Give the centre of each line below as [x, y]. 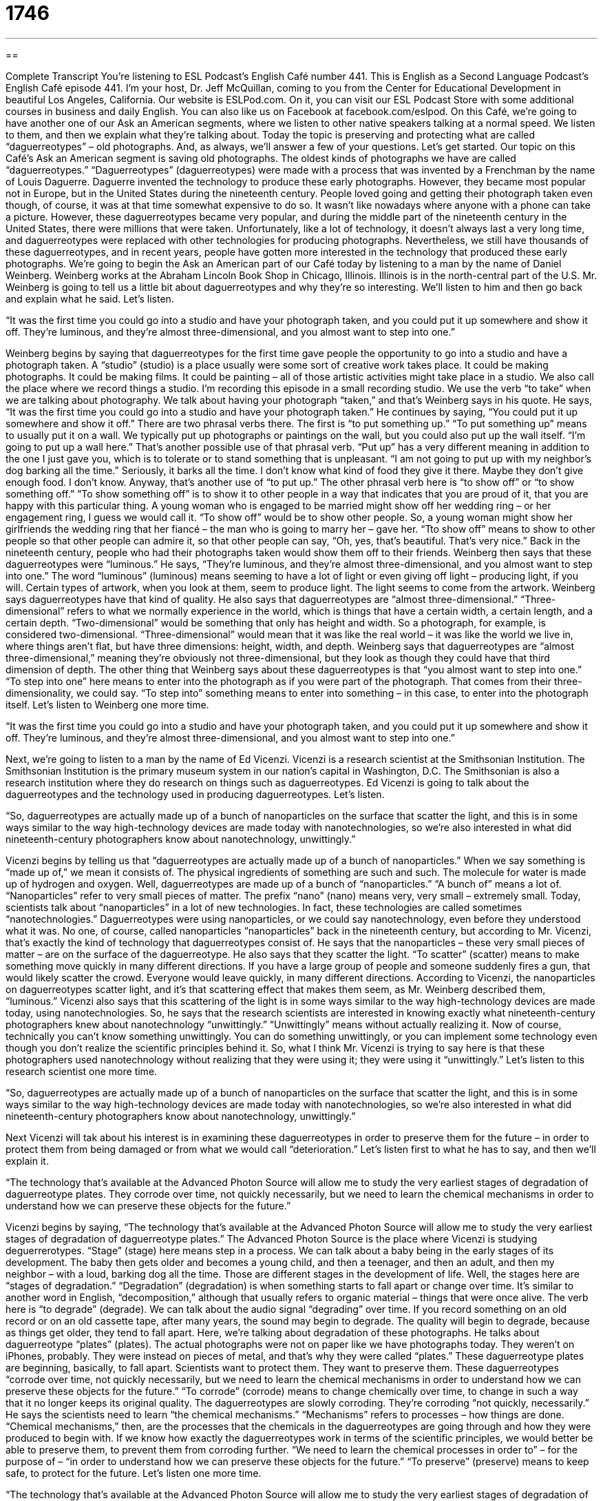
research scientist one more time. [82, 1071]
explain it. [27, 1161]
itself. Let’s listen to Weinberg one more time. [107, 704]
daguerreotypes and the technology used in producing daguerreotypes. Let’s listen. [195, 794]
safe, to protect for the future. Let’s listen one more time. [134, 1473]
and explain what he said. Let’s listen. [90, 298]
